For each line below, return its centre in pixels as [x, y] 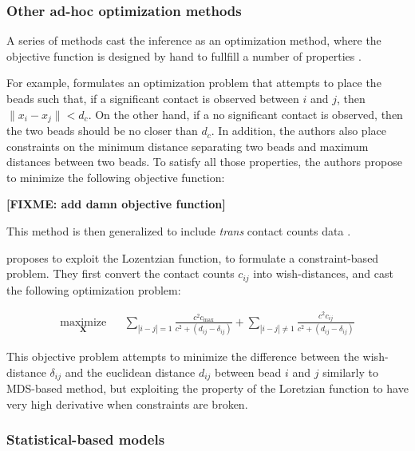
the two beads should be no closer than [102, 131]
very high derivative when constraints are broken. [127, 404]
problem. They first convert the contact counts [121, 273]
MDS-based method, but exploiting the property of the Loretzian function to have [207, 388]
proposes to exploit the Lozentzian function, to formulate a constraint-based [193, 257]
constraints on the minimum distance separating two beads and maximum [188, 146]
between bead [248, 372]
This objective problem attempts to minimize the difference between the [183, 356]
